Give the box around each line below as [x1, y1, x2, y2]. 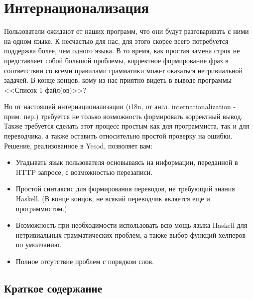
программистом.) [15, 203, 67, 213]
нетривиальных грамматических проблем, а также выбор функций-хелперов [15, 229, 246, 240]
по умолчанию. [15, 239, 62, 250]
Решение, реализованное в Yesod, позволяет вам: [4, 140, 153, 150]
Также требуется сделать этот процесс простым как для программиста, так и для [4, 121, 250, 131]
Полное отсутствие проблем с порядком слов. [15, 256, 154, 266]
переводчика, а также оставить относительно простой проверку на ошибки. [4, 131, 233, 141]
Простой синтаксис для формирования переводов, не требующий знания [15, 183, 235, 194]
